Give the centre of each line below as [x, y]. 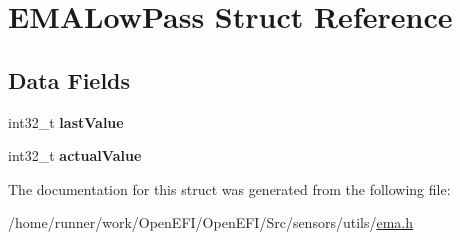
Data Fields [69, 79]
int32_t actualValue [75, 155]
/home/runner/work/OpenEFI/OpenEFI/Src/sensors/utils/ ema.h [211, 222]
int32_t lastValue [66, 121]
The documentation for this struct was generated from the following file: [229, 188]
